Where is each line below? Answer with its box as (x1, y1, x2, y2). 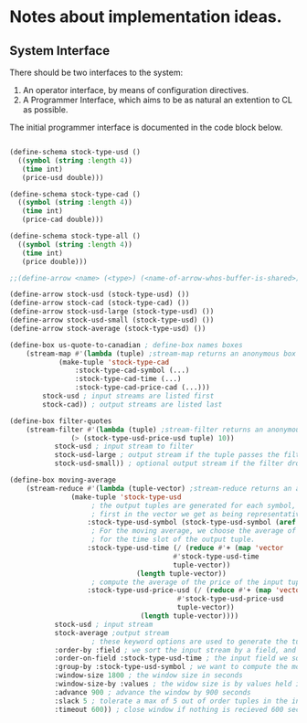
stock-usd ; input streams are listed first (42, 391, 215, 400)
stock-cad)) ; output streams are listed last (42, 399, 223, 409)
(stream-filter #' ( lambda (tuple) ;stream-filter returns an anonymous (26, 425, 304, 434)
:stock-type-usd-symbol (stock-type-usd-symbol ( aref (87, 518, 297, 527)
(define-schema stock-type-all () (9, 231, 142, 240)
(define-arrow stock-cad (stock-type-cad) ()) (9, 299, 190, 308)
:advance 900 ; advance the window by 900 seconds (54, 687, 251, 696)
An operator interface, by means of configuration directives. (22, 85, 249, 95)
